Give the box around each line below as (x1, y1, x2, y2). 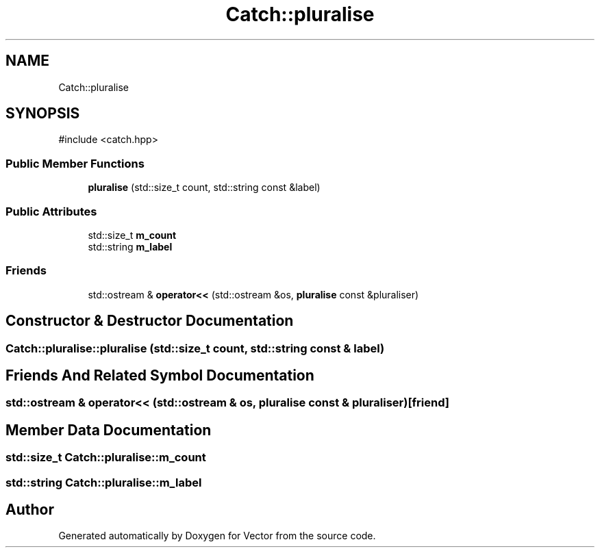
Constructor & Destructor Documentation (5, 312, 294, 330)
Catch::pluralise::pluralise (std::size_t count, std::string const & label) (5, 341, 385, 355)
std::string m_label (88, 240, 173, 253)
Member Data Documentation (5, 421, 212, 439)
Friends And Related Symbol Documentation (5, 366, 314, 384)
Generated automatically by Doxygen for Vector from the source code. (58, 530, 376, 542)
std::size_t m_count (88, 229, 177, 241)
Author (5, 501, 54, 519)
